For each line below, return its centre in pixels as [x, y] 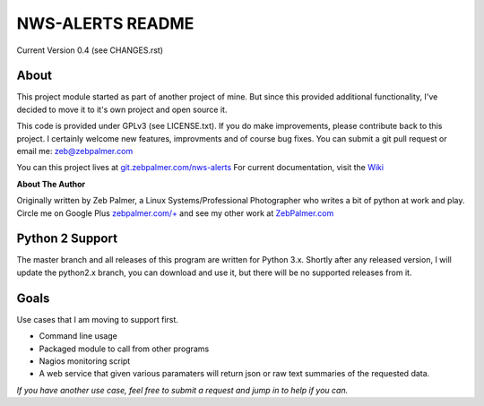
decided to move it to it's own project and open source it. [122, 109]
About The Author [51, 184]
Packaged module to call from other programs [124, 349]
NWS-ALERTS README [105, 23]
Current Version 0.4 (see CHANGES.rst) [90, 50]
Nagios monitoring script [85, 361]
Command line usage [78, 336]
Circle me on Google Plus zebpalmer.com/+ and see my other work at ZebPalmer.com [175, 213]
